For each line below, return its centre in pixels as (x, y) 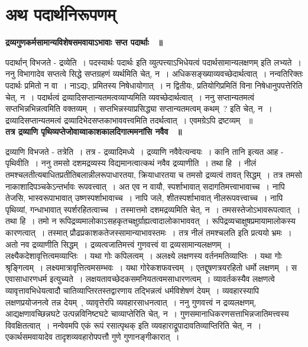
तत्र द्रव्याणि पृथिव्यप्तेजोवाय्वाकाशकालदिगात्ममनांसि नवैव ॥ (94, 132)
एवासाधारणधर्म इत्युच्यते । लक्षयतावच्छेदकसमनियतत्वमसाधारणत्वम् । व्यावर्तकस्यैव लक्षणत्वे (140, 279)
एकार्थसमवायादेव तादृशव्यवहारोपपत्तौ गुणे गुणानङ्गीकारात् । (93, 337)
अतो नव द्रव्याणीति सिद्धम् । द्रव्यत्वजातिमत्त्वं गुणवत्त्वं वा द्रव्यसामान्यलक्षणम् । (118, 244)
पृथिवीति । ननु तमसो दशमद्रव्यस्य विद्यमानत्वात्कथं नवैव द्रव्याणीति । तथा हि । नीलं (131, 163)
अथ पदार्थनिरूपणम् (61, 14)
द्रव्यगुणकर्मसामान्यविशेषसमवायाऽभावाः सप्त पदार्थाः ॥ (84, 42)
